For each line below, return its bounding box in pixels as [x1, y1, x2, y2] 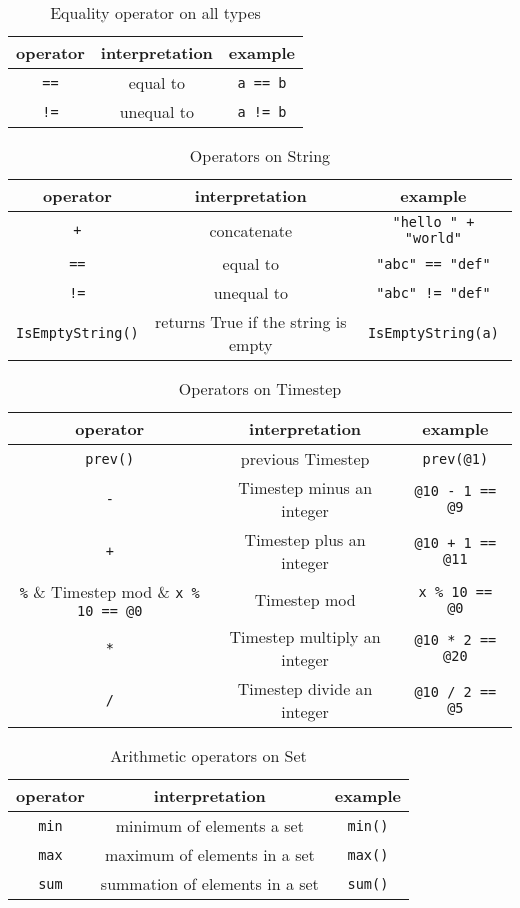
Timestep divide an [237, 677, 373, 700]
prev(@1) [422, 450, 489, 467]
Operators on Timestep [178, 377, 342, 400]
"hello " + [392, 214, 475, 230]
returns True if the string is [155, 310, 347, 333]
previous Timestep [240, 447, 370, 470]
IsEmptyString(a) [367, 325, 499, 341]
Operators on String [189, 144, 331, 167]
